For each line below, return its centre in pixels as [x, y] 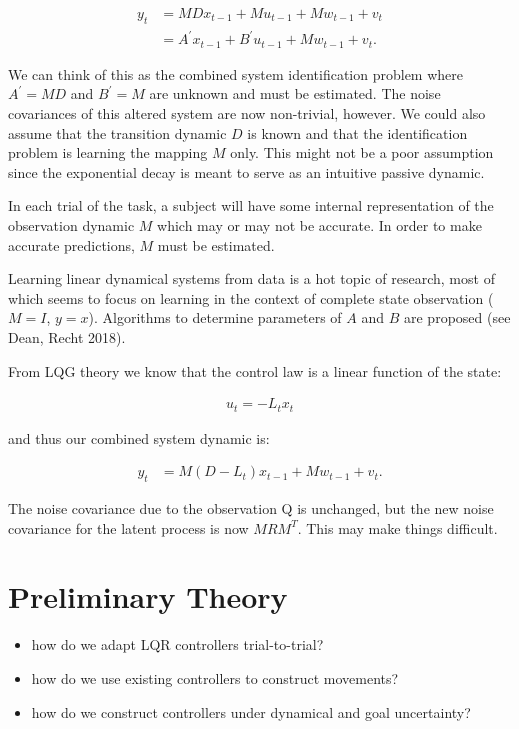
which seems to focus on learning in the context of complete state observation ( [251, 297]
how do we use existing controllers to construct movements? [215, 677]
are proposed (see [457, 317]
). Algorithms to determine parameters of [215, 317]
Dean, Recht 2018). [67, 336]
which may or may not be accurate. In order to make [319, 224]
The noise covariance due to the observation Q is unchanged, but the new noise [251, 508]
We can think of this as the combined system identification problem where [235, 73]
